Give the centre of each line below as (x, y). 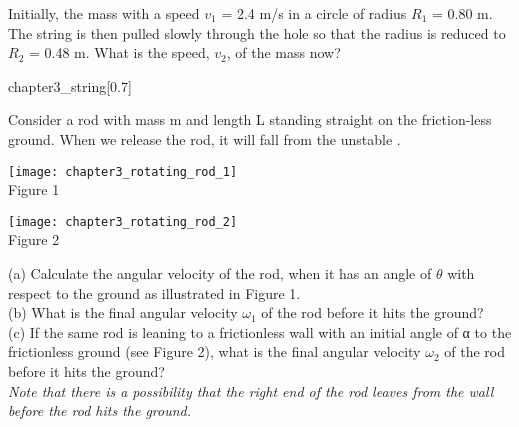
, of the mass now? (283, 52)
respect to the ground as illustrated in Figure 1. (154, 292)
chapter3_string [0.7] (70, 85)
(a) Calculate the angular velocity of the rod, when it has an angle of (220, 273)
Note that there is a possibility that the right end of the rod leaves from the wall (251, 390)
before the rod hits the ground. (100, 410)
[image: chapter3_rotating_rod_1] (123, 171)
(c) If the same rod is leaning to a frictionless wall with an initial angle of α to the (260, 331)
